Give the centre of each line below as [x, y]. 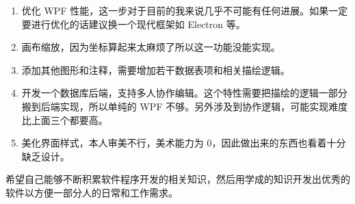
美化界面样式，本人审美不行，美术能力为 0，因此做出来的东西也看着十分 [184, 143]
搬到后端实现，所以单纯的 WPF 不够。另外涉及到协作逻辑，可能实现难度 [185, 106]
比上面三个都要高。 [65, 119]
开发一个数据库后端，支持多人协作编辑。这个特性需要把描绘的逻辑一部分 [184, 93]
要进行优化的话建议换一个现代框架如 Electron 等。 [133, 24]
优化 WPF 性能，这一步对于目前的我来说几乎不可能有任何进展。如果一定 [185, 10]
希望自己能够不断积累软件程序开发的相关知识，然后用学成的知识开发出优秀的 [178, 179]
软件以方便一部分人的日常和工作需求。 [92, 192]
